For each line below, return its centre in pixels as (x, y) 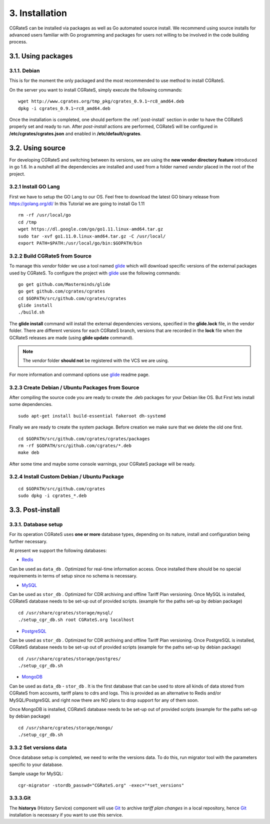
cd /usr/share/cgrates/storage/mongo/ (66, 728)
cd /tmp (27, 222)
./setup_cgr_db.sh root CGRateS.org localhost (76, 620)
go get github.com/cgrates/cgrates (62, 291)
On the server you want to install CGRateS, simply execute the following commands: (96, 89)
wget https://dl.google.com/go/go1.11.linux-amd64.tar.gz (91, 229)
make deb (29, 453)
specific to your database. (36, 764)
